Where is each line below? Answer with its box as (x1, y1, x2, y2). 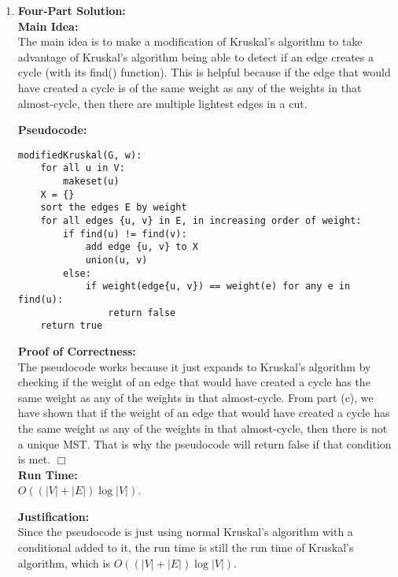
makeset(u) (63, 176, 120, 188)
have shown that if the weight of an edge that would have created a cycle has (17, 404, 390, 421)
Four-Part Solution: (17, 2, 126, 18)
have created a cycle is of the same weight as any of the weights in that (17, 79, 362, 95)
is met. (17, 451, 51, 467)
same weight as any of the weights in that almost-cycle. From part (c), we (17, 389, 374, 405)
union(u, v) (85, 255, 148, 266)
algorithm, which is (17, 554, 110, 571)
